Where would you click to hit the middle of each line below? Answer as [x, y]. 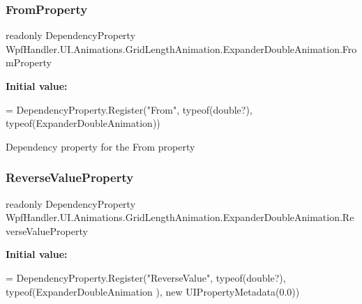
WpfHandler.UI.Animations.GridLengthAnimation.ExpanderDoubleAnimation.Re [180, 217]
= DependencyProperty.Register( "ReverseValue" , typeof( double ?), [146, 277]
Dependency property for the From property [100, 146]
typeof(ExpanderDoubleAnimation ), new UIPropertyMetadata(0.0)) [153, 291]
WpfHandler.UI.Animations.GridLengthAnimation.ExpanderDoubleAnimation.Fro [181, 48]
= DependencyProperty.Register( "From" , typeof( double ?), [129, 109]
